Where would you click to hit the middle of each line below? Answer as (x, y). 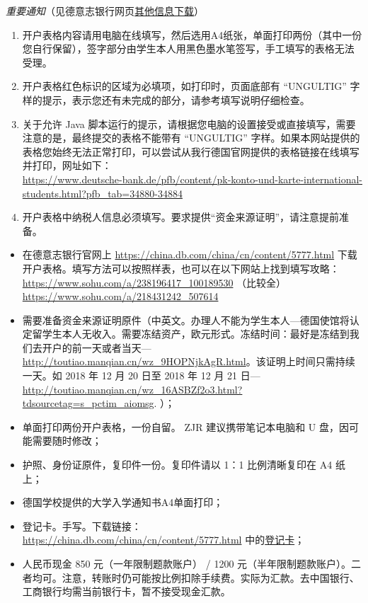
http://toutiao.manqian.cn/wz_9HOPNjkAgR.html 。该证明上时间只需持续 (189, 361)
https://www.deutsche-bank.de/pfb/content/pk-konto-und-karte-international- (192, 179)
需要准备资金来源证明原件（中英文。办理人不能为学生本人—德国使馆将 (186, 320)
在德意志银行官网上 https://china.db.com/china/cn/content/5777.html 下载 (190, 254)
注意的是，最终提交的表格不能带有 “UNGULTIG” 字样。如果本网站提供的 (191, 138)
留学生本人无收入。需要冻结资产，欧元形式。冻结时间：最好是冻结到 (191, 334)
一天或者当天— (116, 347)
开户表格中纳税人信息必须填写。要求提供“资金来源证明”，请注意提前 (181, 217)
